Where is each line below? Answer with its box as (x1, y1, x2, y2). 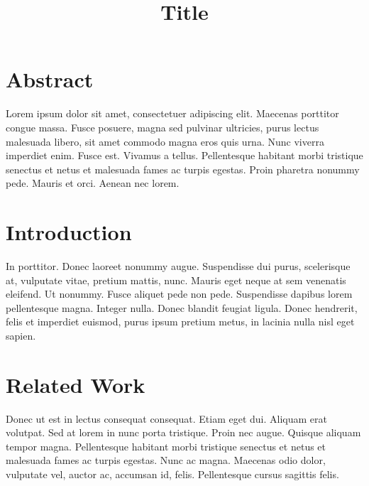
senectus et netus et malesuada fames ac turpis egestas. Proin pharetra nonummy (6, 161, 360, 176)
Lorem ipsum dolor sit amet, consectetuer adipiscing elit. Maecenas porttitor (6, 106, 339, 121)
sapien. (6, 328, 36, 342)
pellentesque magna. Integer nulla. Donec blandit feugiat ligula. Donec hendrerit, (6, 300, 358, 315)
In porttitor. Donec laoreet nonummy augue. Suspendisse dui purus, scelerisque (6, 259, 351, 273)
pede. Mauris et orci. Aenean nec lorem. (6, 175, 180, 190)
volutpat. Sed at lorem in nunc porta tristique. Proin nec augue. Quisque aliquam (6, 425, 361, 440)
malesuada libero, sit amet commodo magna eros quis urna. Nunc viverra (6, 134, 324, 148)
